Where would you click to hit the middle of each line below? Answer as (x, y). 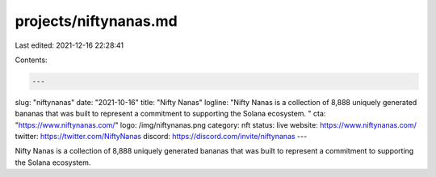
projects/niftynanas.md (96, 21)
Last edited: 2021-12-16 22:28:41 (69, 45)
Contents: (31, 60)
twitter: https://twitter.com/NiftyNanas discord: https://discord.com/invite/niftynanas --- (161, 137)
